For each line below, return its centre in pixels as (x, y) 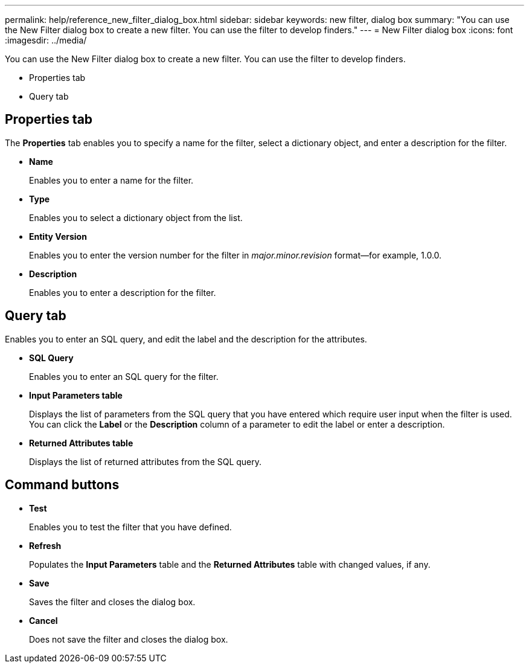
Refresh (45, 545)
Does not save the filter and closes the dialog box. (129, 639)
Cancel (43, 620)
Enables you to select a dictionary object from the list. (136, 217)
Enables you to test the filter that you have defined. (130, 527)
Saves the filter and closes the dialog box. (112, 602)
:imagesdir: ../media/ (46, 40)
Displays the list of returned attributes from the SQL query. (146, 461)
